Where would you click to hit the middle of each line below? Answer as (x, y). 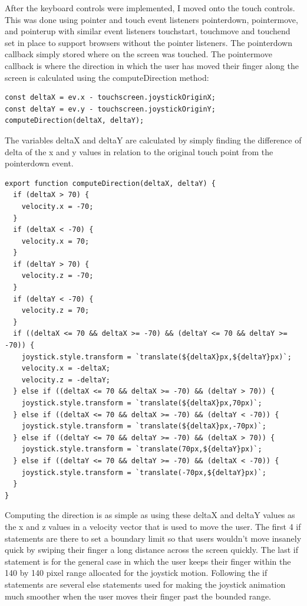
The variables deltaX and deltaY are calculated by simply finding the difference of (153, 140)
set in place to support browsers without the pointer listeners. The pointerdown (148, 42)
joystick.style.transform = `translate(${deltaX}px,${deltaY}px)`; (156, 357)
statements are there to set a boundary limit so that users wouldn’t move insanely (153, 538)
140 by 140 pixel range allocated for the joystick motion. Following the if (136, 573)
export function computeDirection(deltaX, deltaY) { (110, 183)
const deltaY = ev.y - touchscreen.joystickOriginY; (110, 109)
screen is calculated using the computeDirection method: (107, 77)
